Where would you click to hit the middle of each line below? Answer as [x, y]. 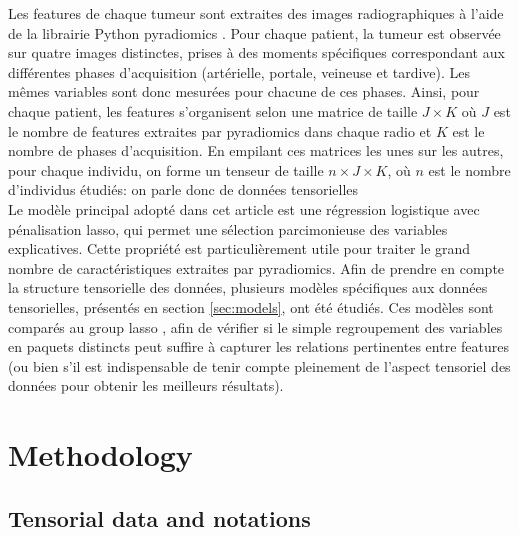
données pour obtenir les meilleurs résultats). [146, 385]
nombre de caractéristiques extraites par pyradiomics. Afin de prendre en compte [256, 267]
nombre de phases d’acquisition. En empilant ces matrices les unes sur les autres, [256, 150]
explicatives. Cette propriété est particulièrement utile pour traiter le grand [239, 248]
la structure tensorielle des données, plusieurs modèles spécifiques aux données [248, 287]
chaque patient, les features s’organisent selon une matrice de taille [213, 110]
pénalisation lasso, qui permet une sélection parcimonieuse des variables [228, 228]
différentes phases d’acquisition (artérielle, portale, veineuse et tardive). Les [239, 71]
